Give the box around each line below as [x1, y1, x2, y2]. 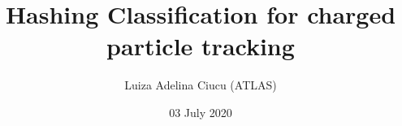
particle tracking [106, 29, 295, 63]
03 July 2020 [169, 103, 232, 120]
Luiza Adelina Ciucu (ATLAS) [124, 76, 277, 93]
